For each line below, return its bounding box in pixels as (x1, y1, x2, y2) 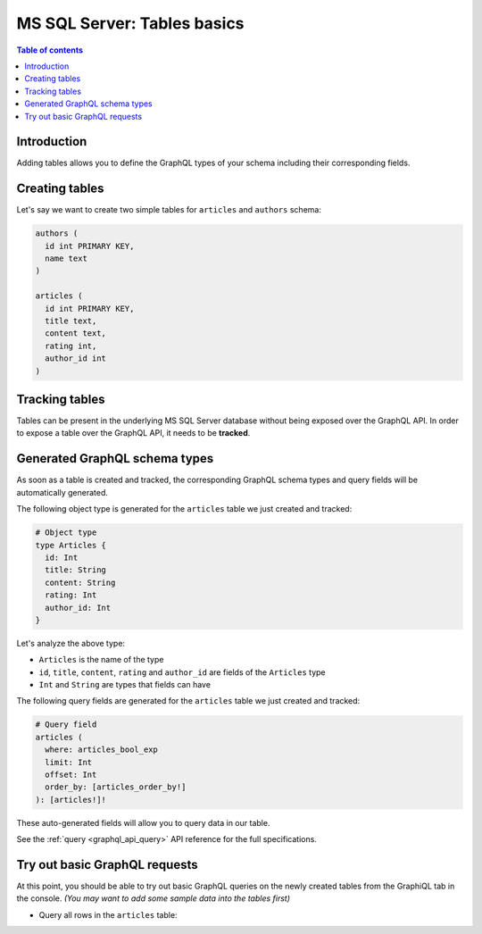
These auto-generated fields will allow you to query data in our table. (16, 817, 270, 828)
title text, (45, 316, 97, 326)
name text (45, 254, 88, 263)
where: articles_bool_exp (45, 745, 158, 755)
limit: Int (45, 757, 93, 767)
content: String (45, 577, 116, 588)
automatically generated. (16, 487, 109, 497)
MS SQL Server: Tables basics (16, 13, 245, 33)
